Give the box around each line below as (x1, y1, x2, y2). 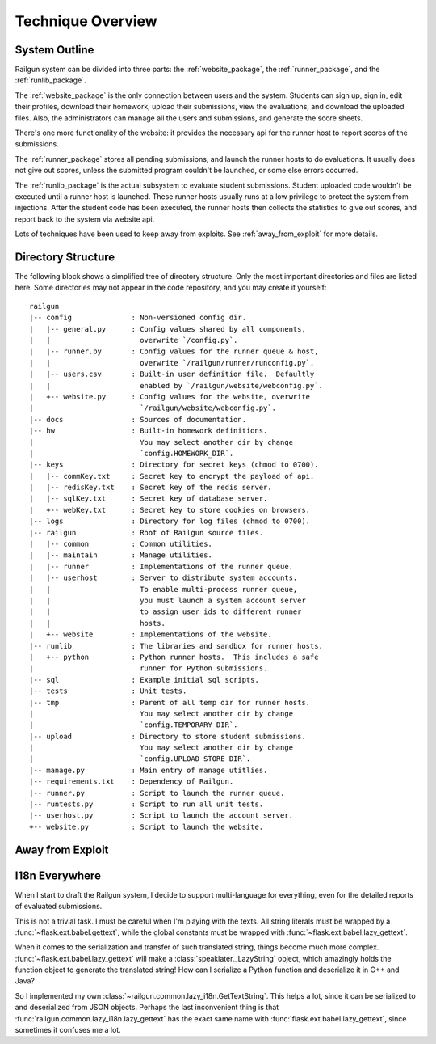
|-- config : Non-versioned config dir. (29, 313, 246, 323)
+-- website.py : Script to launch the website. (29, 822, 264, 831)
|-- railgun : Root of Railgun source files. (29, 528, 264, 537)
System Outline (15, 43, 94, 57)
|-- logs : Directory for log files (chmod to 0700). (29, 517, 311, 526)
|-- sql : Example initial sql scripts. (29, 675, 260, 684)
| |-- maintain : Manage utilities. (29, 551, 213, 560)
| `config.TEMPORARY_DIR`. (29, 721, 238, 729)
